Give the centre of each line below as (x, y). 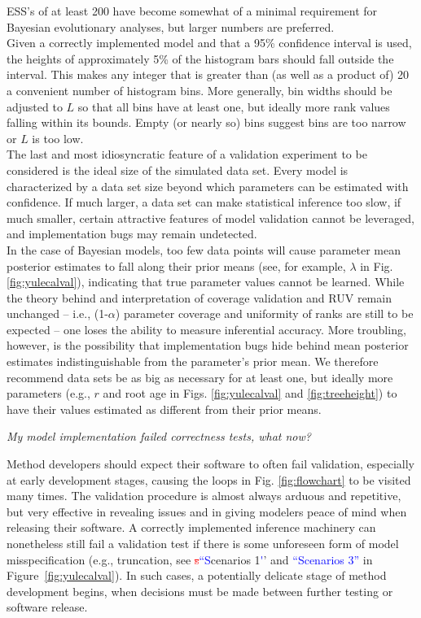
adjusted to (35, 106)
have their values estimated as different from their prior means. (164, 409)
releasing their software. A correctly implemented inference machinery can (191, 527)
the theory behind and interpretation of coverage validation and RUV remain (199, 297)
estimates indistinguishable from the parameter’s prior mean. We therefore (193, 361)
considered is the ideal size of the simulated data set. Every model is (178, 170)
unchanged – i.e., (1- (57, 313)
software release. (47, 607)
